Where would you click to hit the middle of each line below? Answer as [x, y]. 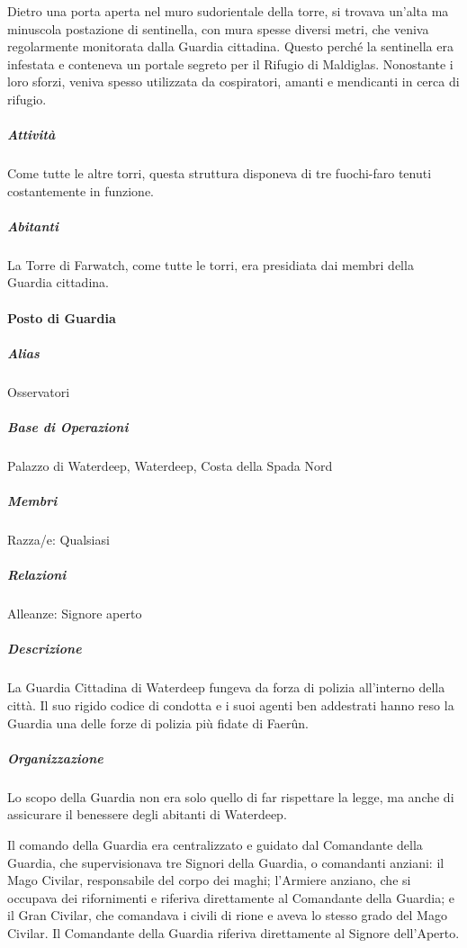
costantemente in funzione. [81, 190]
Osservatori [39, 391]
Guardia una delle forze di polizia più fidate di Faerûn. [158, 722]
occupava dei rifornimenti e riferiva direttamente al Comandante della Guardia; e [231, 897]
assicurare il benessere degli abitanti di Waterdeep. [147, 814]
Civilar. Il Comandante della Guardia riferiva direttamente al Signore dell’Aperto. [233, 932]
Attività [31, 135]
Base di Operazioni [68, 427]
